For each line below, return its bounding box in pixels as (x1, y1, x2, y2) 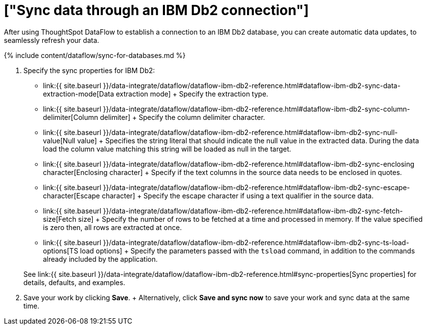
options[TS (43, 246, 79, 255)
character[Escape (43, 191, 100, 200)
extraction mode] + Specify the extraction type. (116, 89, 268, 98)
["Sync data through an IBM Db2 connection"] (4, 2, 309, 19)
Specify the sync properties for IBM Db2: (23, 66, 155, 75)
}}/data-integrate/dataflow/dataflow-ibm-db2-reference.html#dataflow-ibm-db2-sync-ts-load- (103, 238, 409, 247)
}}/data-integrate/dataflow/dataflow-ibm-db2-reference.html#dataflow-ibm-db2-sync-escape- (103, 183, 410, 192)
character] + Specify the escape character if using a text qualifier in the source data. (101, 191, 374, 200)
